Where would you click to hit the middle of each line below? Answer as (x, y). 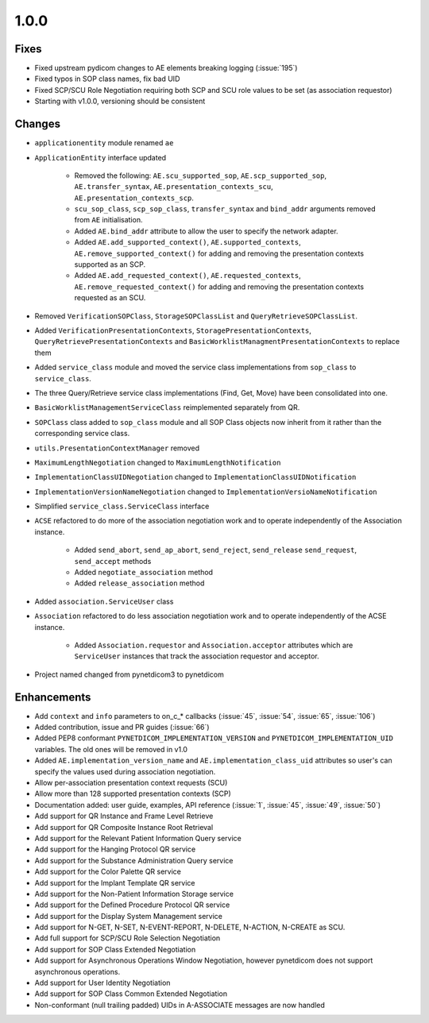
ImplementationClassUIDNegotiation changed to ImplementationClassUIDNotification (195, 477)
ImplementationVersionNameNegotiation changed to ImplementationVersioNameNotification (206, 492)
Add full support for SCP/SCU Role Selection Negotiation (128, 938)
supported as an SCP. (110, 264)
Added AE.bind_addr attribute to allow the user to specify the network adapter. (206, 231)
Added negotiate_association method (144, 573)
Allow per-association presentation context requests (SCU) (131, 783)
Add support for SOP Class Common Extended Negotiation (131, 994)
